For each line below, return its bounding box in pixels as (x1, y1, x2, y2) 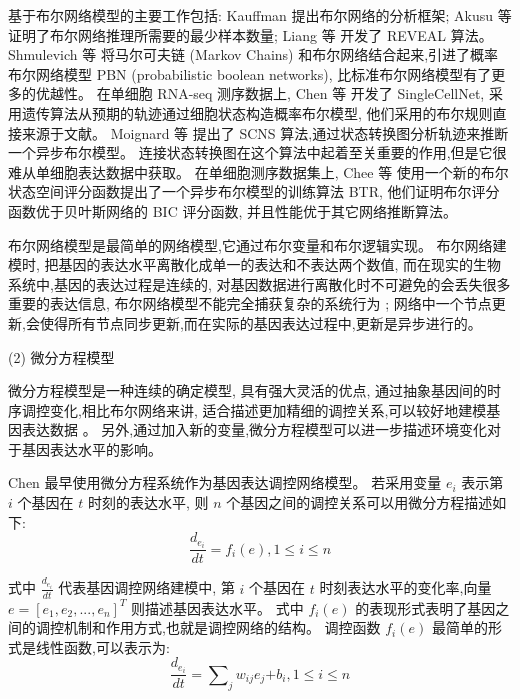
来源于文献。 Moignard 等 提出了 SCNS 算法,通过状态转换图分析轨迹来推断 (21, 122, 509, 143)
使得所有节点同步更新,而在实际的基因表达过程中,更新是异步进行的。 (39, 312, 482, 333)
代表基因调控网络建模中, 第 (58, 577, 235, 598)
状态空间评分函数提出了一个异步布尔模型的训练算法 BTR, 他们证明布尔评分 (8, 181, 500, 202)
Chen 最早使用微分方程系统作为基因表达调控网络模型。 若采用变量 (8, 472, 442, 493)
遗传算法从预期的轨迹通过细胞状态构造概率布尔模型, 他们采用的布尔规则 (21, 102, 493, 123)
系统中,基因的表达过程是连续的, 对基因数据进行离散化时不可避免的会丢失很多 (8, 273, 511, 294)
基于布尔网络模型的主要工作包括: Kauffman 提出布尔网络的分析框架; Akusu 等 (8, 5, 512, 25)
